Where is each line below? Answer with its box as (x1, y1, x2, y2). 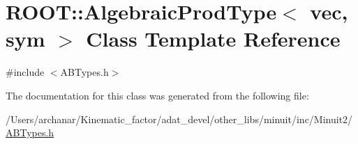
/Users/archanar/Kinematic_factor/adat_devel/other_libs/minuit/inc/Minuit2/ (6, 111, 353, 126)
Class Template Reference (86, 24, 341, 53)
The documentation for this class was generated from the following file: (6, 88, 309, 102)
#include (6, 65, 45, 79)
